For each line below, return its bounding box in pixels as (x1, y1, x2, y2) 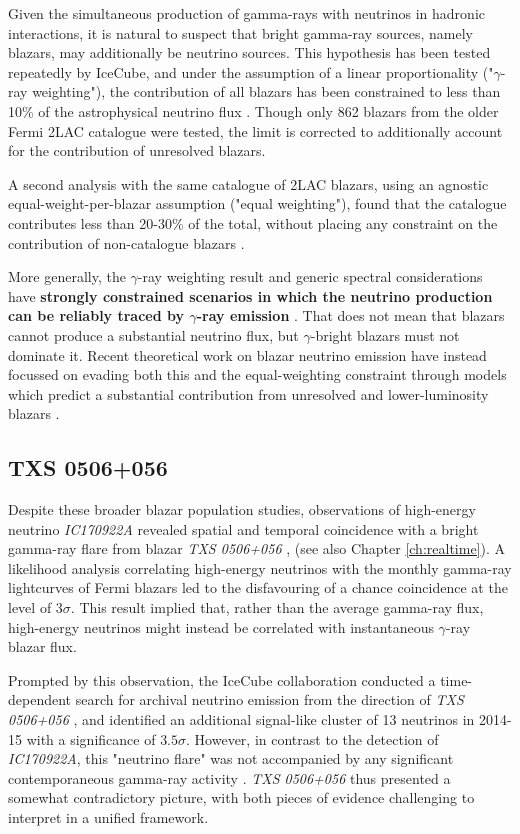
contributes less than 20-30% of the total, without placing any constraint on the (8, 212, 498, 233)
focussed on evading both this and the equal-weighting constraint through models (8, 364, 507, 385)
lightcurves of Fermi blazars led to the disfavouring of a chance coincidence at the (8, 577, 508, 598)
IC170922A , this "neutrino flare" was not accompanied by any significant (8, 748, 454, 769)
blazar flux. (8, 636, 77, 657)
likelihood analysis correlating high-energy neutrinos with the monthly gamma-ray (8, 557, 512, 578)
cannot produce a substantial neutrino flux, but (8, 324, 299, 345)
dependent (8, 689, 72, 710)
